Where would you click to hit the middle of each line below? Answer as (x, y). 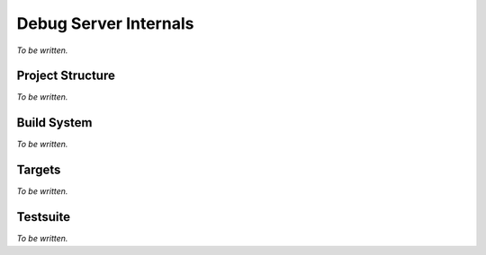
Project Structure (66, 76)
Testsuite (44, 217)
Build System (54, 123)
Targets (39, 170)
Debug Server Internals (105, 23)
